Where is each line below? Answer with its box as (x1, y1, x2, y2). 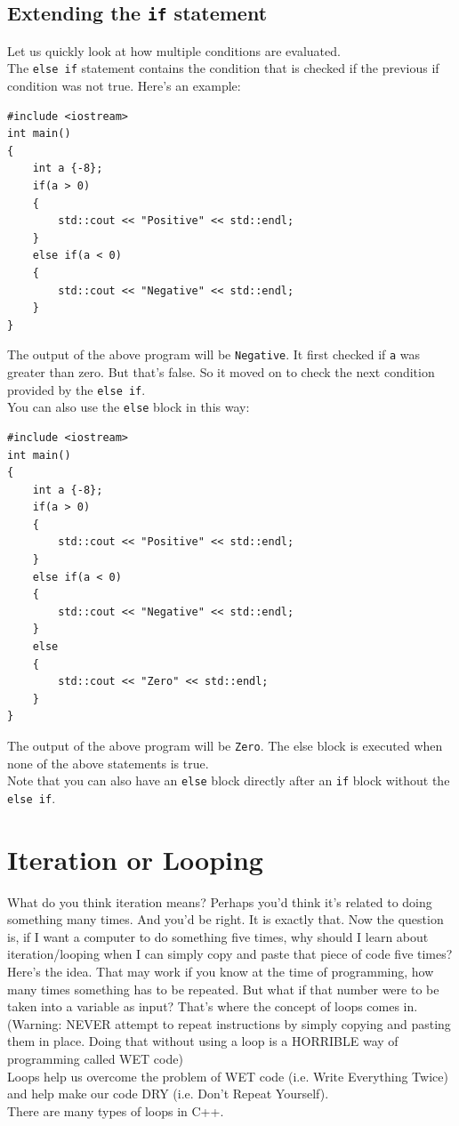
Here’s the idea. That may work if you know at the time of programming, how (7, 962, 434, 981)
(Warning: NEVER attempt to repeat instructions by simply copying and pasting (7, 1014, 451, 1033)
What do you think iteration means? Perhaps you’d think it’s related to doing (7, 892, 432, 911)
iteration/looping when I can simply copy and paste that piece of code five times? (7, 945, 453, 963)
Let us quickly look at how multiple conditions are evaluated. (7, 41, 341, 60)
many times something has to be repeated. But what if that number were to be (7, 979, 439, 998)
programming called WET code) (7, 1050, 183, 1068)
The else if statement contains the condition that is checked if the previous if (7, 59, 439, 77)
